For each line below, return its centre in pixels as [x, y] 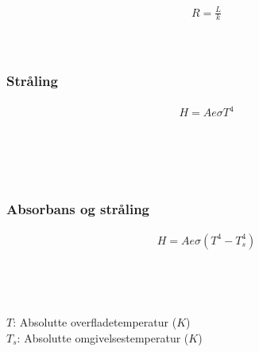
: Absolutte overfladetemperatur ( [95, 322]
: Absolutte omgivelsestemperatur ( [103, 337]
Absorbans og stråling [78, 208]
